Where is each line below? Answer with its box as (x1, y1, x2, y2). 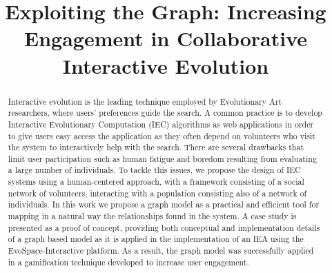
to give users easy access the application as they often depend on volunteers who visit (8, 130, 315, 141)
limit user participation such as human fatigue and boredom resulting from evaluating (8, 152, 317, 164)
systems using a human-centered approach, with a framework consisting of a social (8, 176, 304, 188)
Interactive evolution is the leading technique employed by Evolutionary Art (8, 95, 282, 107)
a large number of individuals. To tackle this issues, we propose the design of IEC (8, 164, 301, 176)
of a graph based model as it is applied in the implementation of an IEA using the (8, 233, 304, 245)
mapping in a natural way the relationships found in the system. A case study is (8, 210, 297, 222)
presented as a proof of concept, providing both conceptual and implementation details (8, 221, 320, 233)
